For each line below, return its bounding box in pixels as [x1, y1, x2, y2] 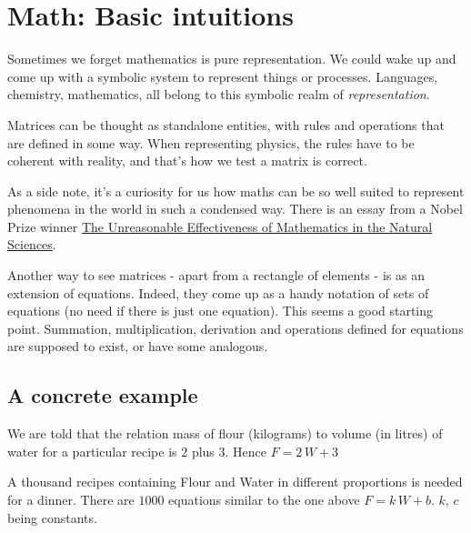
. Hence [225, 441, 267, 460]
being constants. [7, 508, 97, 527]
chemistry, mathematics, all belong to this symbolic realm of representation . [7, 85, 430, 104]
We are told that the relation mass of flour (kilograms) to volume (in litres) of [7, 424, 443, 443]
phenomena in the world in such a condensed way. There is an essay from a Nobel [7, 199, 463, 218]
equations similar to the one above [168, 490, 360, 509]
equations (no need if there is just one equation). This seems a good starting [7, 301, 434, 320]
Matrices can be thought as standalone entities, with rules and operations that [7, 115, 445, 134]
